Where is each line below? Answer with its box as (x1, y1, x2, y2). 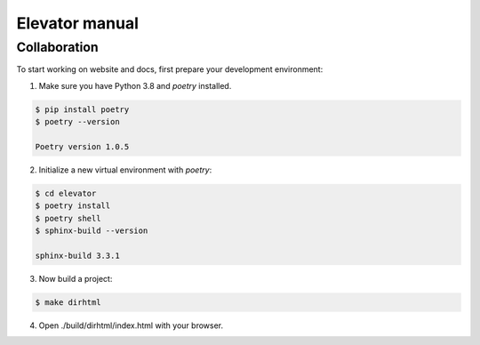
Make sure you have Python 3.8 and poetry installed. (38, 80, 232, 91)
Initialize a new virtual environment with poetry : (38, 164, 212, 175)
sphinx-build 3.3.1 (35, 250, 120, 261)
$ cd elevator (35, 188, 97, 198)
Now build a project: (38, 273, 113, 284)
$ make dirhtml (35, 297, 101, 307)
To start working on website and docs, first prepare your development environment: (16, 64, 324, 75)
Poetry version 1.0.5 (35, 141, 130, 151)
